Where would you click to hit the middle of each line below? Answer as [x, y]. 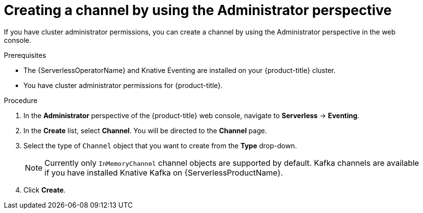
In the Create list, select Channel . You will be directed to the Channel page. [145, 130]
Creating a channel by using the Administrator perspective [198, 10]
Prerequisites [25, 55]
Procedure [21, 100]
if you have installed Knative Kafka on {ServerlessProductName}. [164, 172]
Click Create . [45, 190]
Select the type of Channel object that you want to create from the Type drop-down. [160, 145]
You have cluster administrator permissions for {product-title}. [123, 85]
